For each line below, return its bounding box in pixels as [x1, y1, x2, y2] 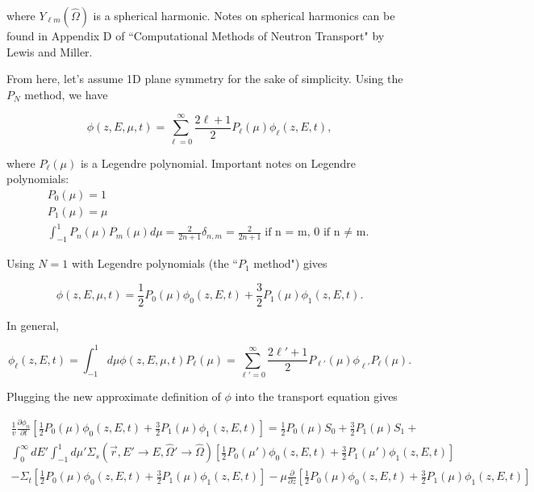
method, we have [24, 85, 108, 102]
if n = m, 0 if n [265, 227, 340, 239]
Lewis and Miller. [6, 43, 93, 60]
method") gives [253, 255, 327, 272]
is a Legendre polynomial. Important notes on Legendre [80, 154, 356, 171]
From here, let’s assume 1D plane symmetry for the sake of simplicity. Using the [6, 70, 403, 87]
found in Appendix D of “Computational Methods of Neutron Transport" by [6, 27, 385, 44]
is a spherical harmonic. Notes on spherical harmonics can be [93, 7, 395, 23]
